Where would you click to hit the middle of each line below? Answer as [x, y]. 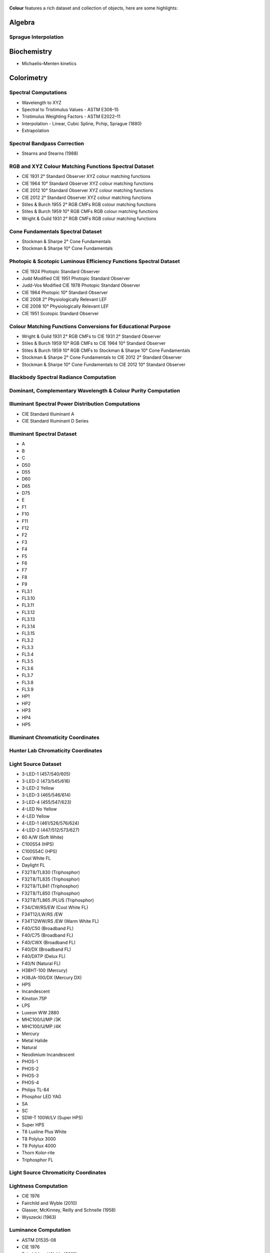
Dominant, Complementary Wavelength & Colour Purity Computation [94, 390]
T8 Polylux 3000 [39, 1139]
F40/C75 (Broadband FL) [47, 935]
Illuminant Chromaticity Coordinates [54, 737]
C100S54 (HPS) [38, 844]
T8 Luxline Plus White [44, 1132]
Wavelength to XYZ [42, 102]
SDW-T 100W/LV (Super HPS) [52, 1118]
